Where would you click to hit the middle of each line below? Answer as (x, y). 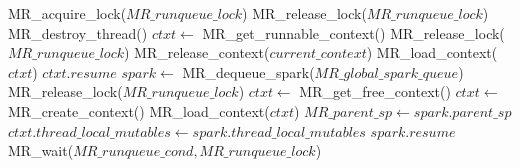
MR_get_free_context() (375, 91)
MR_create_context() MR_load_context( (139, 110)
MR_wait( (41, 150)
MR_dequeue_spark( (248, 71)
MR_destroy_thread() (78, 32)
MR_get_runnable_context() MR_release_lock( (353, 32)
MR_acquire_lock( (67, 13)
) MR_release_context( (197, 52)
